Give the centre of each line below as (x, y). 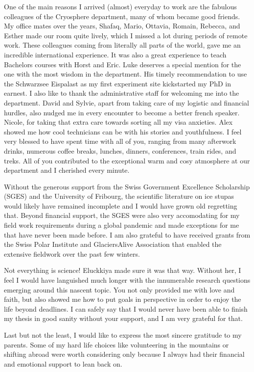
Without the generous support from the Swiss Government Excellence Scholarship (127, 186)
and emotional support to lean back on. (63, 363)
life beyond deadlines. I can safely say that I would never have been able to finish (126, 308)
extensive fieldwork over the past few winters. (72, 253)
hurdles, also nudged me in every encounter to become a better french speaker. (122, 112)
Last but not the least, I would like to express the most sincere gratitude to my (123, 335)
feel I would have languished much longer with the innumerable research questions (127, 280)
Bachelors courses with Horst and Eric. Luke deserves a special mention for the (123, 64)
